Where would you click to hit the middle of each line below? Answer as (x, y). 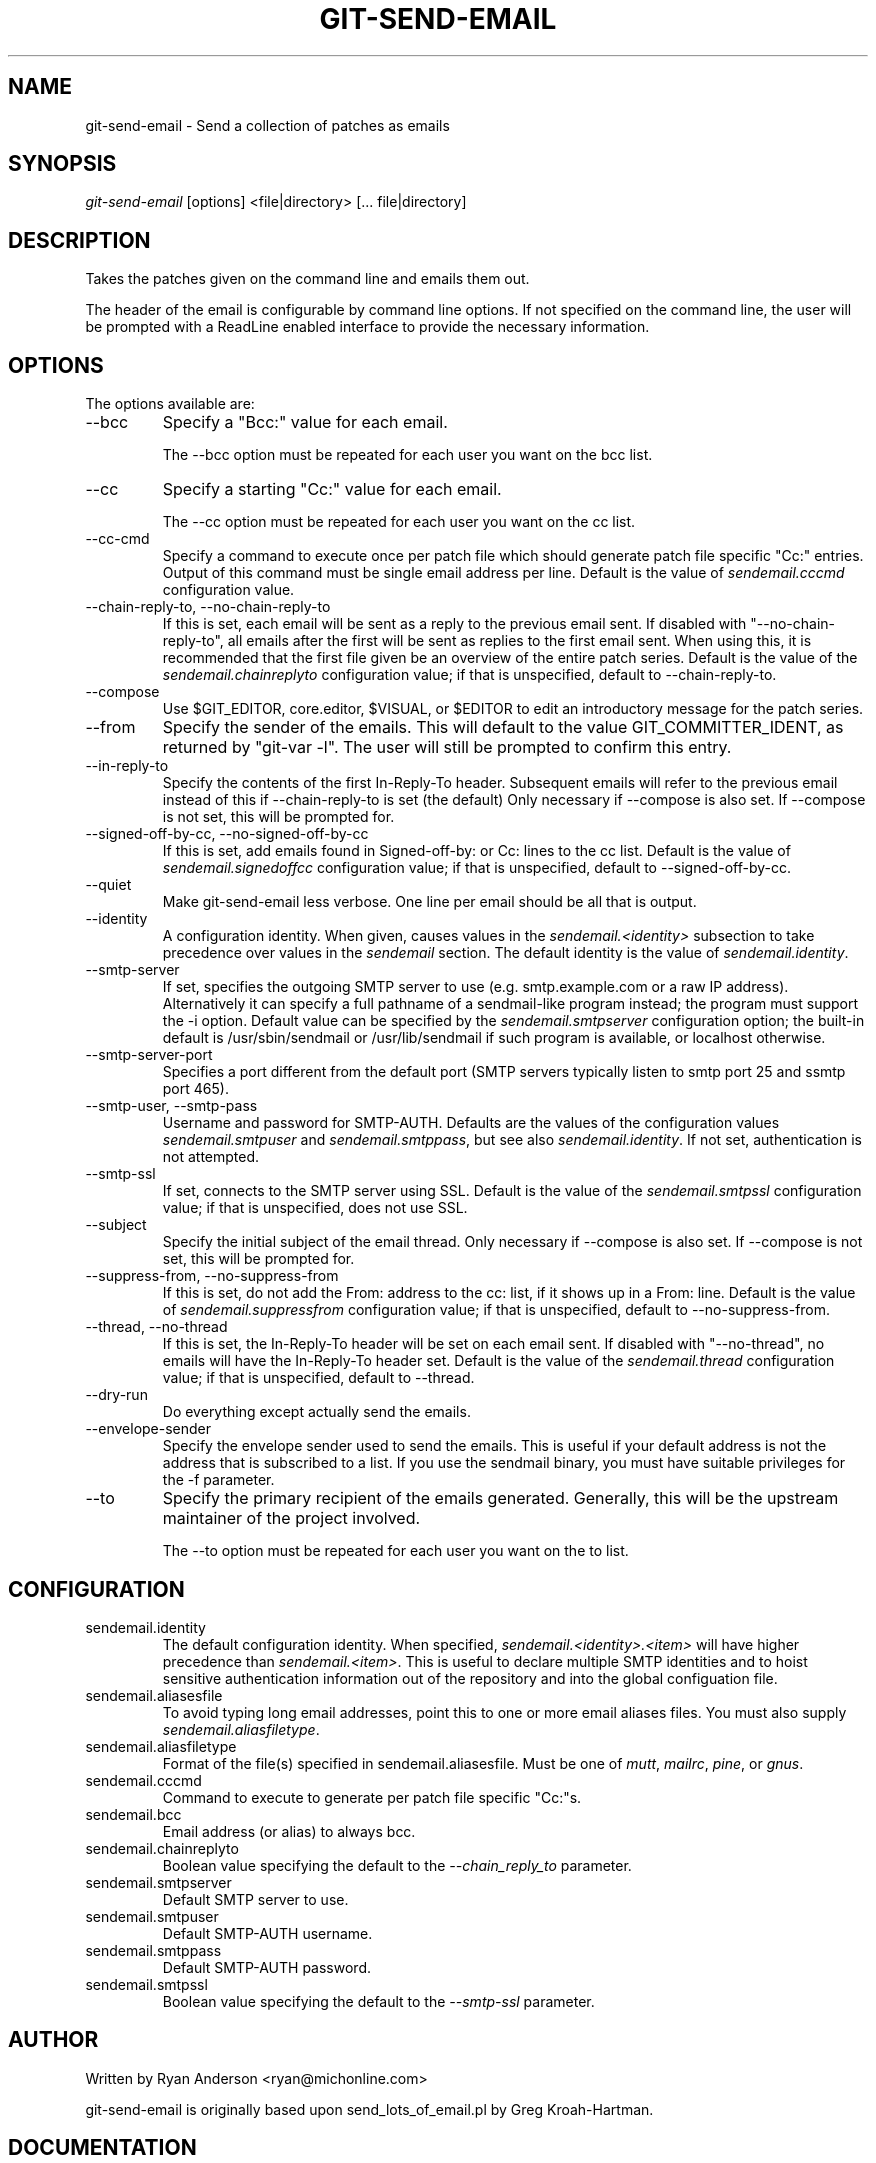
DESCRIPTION (79, 240)
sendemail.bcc (133, 1814)
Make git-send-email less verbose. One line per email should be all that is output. (429, 902)
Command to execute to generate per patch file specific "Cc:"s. (372, 1797)
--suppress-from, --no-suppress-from (212, 1276)
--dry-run (116, 1395)
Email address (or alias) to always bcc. (289, 1831)
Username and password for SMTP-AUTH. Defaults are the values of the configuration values (471, 1123)
